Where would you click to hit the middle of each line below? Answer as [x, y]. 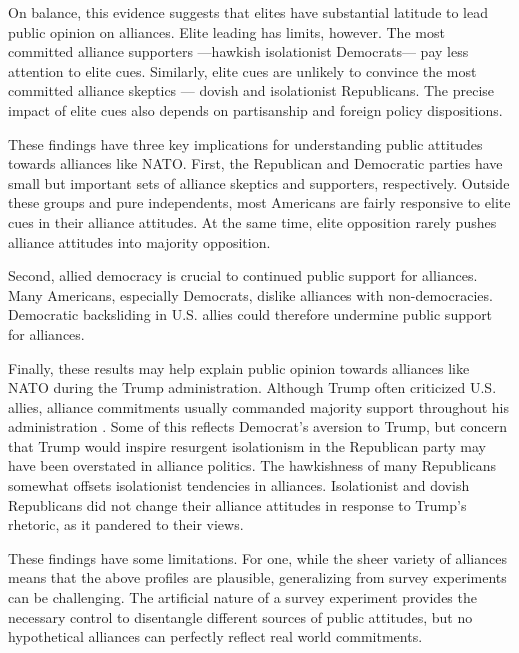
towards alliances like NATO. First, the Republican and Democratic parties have [255, 163]
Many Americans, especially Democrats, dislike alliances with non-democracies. [250, 294]
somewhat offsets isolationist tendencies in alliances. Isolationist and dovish [239, 485]
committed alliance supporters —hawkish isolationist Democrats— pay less [238, 51]
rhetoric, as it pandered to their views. [126, 524]
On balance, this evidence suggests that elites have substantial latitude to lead [248, 12]
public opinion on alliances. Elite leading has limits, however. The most [226, 31]
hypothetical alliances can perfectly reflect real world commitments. [215, 636]
